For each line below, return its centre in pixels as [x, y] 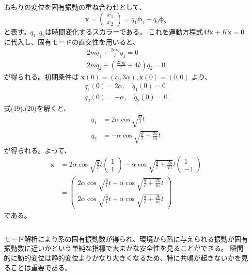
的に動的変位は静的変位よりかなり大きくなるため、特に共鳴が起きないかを [123, 258]
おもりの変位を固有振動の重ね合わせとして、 [75, 7]
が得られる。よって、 [38, 150]
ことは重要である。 [41, 267]
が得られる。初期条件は [41, 76]
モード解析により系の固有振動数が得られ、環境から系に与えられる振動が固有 [126, 238]
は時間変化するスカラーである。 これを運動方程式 [124, 31]
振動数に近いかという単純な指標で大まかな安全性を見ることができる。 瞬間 [124, 248]
